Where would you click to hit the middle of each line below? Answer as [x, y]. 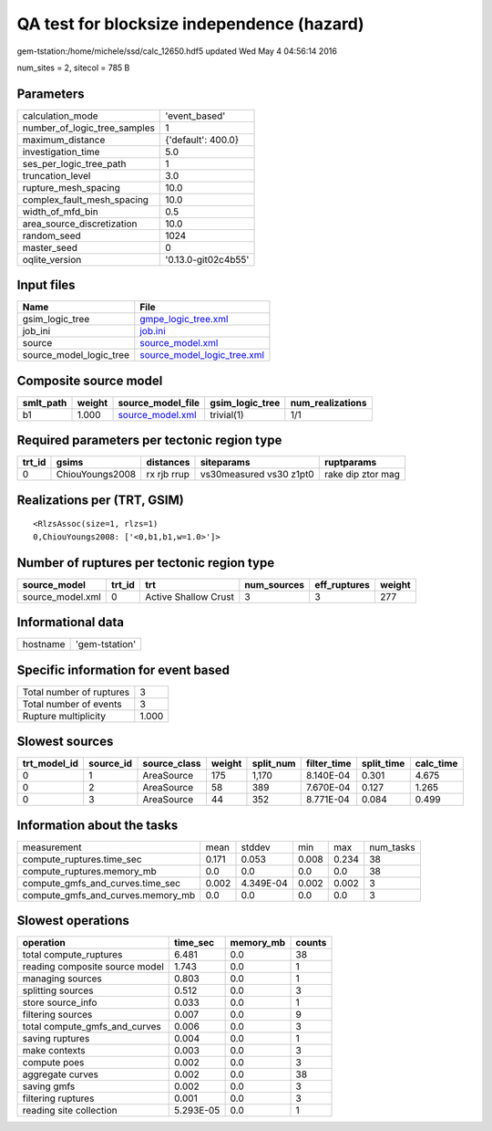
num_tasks [392, 847]
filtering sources [57, 1015]
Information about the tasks [97, 825]
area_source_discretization [80, 224]
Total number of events [72, 704]
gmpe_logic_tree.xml [184, 319]
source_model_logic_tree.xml [202, 355]
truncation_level [56, 175]
